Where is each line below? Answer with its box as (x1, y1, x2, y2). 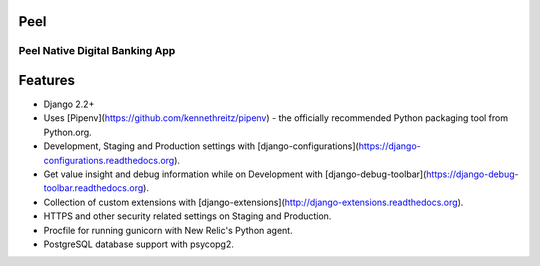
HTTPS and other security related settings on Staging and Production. (43, 210, 332, 222)
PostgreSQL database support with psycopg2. (43, 238, 234, 250)
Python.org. (43, 126, 92, 138)
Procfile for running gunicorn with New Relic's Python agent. (43, 224, 294, 236)
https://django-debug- (426, 168, 519, 180)
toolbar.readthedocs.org (43, 182, 144, 194)
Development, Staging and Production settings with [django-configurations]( (43, 140, 359, 152)
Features (18, 72, 75, 89)
